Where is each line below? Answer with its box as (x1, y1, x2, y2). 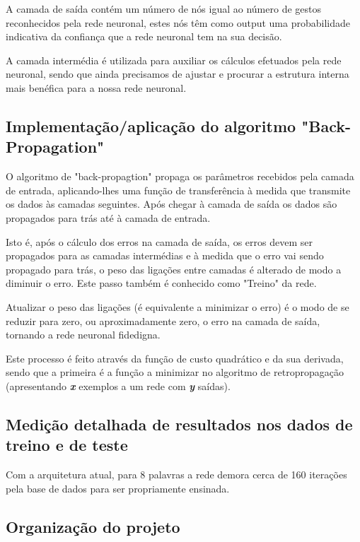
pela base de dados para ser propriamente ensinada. (6, 481, 230, 495)
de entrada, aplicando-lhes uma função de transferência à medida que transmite (6, 182, 351, 197)
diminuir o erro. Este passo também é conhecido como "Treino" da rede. (6, 276, 317, 290)
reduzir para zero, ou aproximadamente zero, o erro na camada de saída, (6, 313, 320, 328)
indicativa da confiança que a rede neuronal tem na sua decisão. (6, 29, 282, 44)
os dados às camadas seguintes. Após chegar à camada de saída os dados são (6, 196, 337, 211)
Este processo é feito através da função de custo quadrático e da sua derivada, (6, 350, 344, 365)
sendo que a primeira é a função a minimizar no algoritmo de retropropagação (6, 365, 344, 379)
